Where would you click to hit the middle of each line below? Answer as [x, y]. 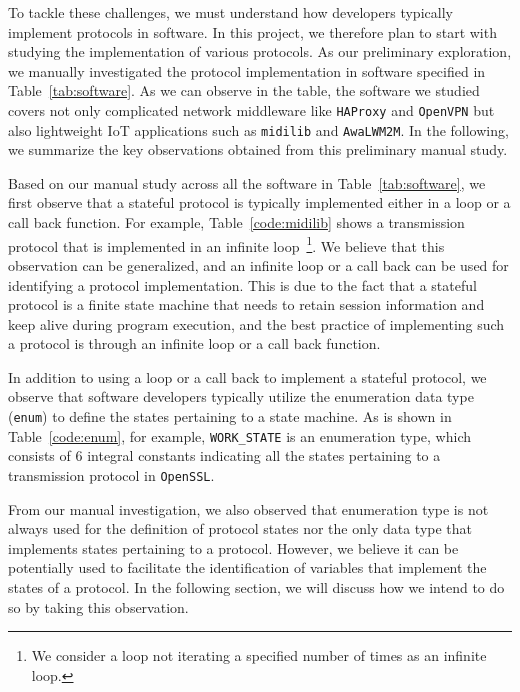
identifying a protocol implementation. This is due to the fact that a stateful [242, 284]
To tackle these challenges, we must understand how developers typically [230, 12]
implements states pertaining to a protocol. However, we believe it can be [233, 547]
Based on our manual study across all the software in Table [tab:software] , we [247, 182]
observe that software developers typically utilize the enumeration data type [241, 396]
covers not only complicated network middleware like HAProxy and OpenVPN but [251, 109]
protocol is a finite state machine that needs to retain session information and [246, 304]
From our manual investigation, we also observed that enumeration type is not [248, 508]
